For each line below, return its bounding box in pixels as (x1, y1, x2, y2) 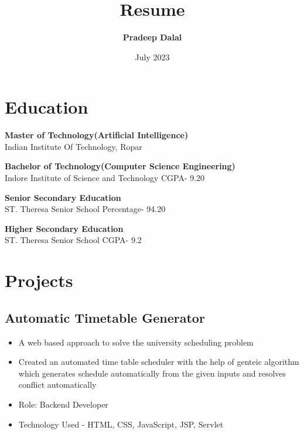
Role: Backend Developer (18, 398, 108, 410)
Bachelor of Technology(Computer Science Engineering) (5, 160, 235, 172)
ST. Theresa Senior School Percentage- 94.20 (5, 203, 166, 215)
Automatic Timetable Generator (5, 308, 205, 326)
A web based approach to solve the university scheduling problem (18, 336, 254, 348)
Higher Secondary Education (5, 222, 124, 234)
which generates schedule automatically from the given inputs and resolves (18, 367, 286, 379)
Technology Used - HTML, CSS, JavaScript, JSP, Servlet (18, 418, 224, 430)
